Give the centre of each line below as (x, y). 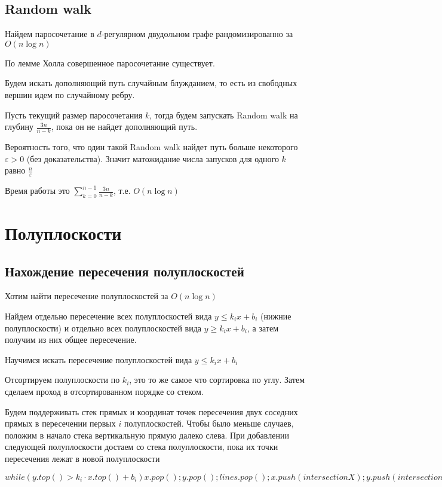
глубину (19, 127)
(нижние (276, 316)
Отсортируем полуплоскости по (62, 380)
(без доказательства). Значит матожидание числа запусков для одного (153, 158)
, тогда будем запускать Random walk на (224, 115)
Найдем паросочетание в (50, 34)
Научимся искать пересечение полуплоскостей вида (99, 359)
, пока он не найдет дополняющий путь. (124, 127)
